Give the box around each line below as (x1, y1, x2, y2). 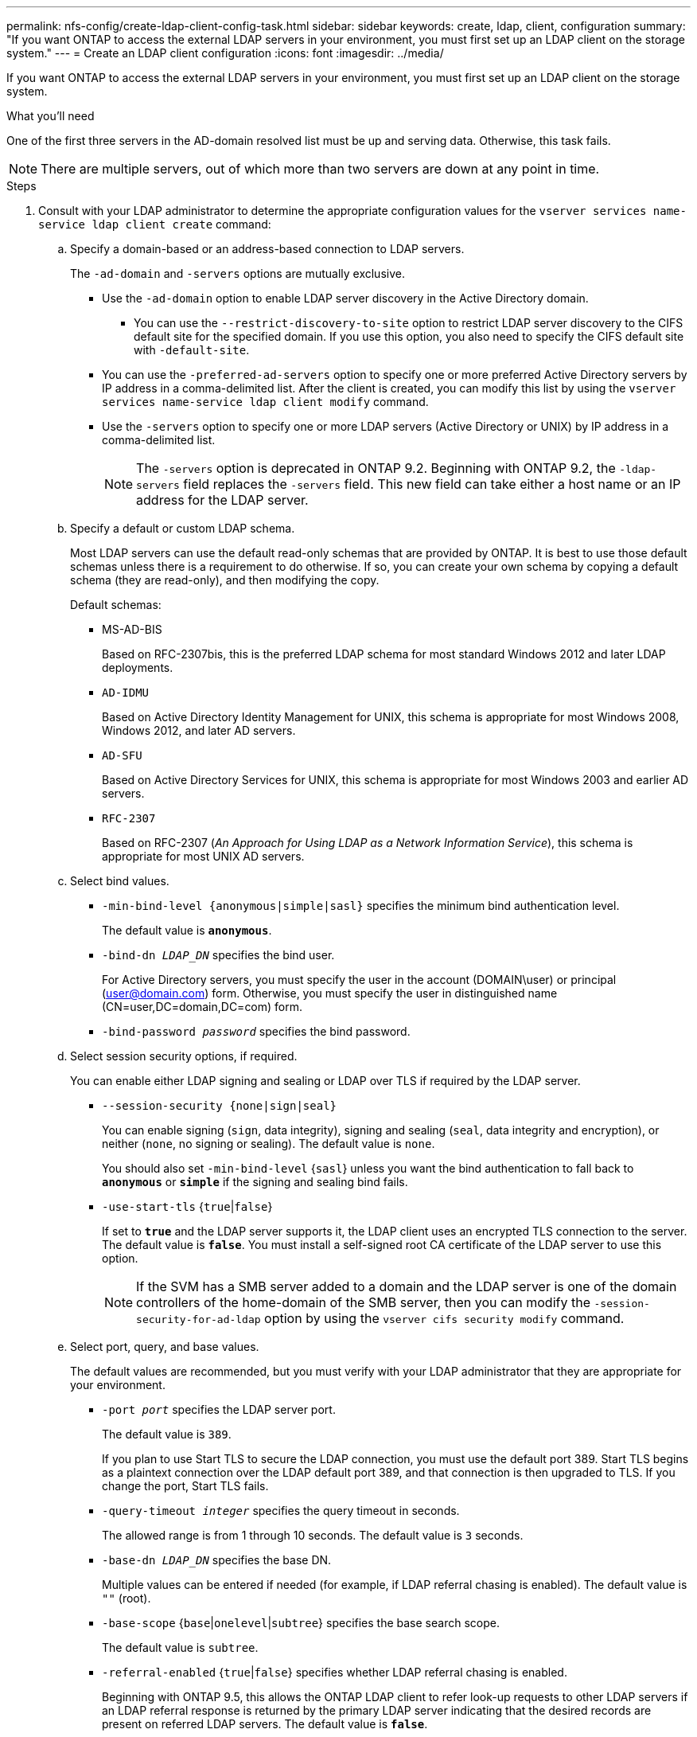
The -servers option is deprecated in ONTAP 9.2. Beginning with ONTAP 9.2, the (136, 460, 616, 476)
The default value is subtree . (102, 1641, 259, 1654)
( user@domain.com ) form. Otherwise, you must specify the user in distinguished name (102, 986, 558, 1000)
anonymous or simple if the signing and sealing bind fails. (102, 1175, 408, 1189)
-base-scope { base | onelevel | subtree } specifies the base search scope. (102, 1616, 500, 1630)
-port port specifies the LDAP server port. (102, 1403, 336, 1416)
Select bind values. (70, 874, 169, 888)
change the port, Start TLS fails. (102, 1479, 269, 1493)
